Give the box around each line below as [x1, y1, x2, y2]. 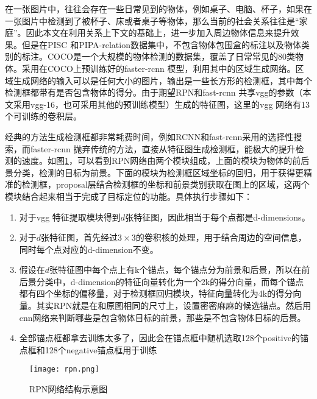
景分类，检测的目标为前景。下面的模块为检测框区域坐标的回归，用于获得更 [5, 166, 304, 178]
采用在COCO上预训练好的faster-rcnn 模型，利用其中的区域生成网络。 [21, 62, 296, 74]
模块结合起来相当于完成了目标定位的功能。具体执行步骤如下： [5, 189, 252, 202]
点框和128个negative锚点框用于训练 [19, 343, 157, 356]
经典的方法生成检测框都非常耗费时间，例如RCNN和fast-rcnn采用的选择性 [5, 130, 294, 143]
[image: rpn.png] [29, 365, 99, 374]
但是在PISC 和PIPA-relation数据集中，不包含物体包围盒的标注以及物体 [21, 38, 301, 51]
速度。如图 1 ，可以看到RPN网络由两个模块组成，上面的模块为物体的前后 [21, 154, 310, 167]
